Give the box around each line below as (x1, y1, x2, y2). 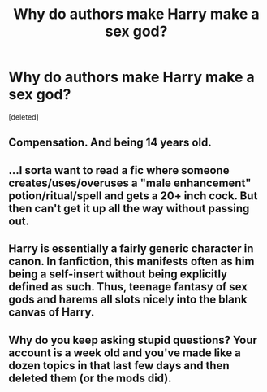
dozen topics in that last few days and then (8, 359, 230, 372)
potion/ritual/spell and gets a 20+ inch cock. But (8, 189, 258, 203)
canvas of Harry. (8, 306, 95, 320)
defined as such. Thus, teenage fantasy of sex (8, 280, 248, 294)
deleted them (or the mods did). (8, 371, 172, 385)
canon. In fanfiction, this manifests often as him (8, 255, 255, 268)
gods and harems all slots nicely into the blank (8, 293, 248, 307)
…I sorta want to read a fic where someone (8, 163, 230, 177)
